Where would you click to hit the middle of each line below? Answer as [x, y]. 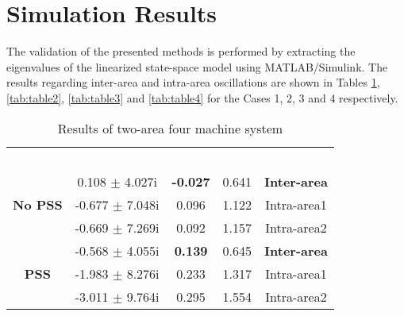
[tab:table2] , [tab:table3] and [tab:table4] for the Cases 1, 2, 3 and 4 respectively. [202, 97]
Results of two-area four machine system [170, 128]
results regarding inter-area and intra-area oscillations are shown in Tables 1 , [193, 82]
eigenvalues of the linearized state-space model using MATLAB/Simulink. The [197, 66]
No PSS [38, 204]
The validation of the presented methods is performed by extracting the [181, 51]
